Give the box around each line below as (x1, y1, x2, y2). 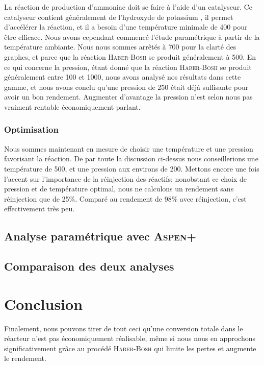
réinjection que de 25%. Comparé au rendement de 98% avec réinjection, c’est (4, 193, 247, 204)
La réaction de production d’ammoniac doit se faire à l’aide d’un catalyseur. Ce (4, 2, 253, 12)
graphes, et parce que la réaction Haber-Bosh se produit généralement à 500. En (4, 51, 256, 62)
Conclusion (4, 293, 83, 314)
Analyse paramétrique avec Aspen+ (4, 228, 197, 244)
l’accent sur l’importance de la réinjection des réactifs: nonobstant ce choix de (4, 173, 247, 184)
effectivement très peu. (4, 203, 75, 214)
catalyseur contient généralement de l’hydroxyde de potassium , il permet (4, 11, 233, 22)
